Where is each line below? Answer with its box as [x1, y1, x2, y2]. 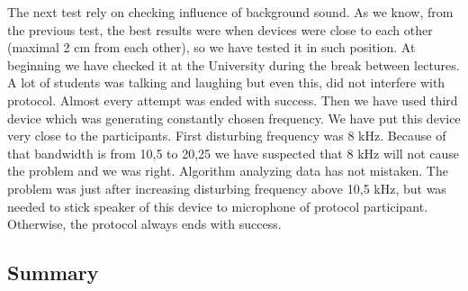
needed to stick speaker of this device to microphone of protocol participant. [7, 196, 428, 215]
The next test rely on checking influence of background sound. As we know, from [7, 3, 454, 21]
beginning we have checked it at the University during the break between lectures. [7, 55, 460, 74]
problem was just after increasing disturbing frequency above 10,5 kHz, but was [7, 178, 446, 197]
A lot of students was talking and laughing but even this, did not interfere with [7, 73, 445, 92]
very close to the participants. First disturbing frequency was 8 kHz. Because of [7, 126, 446, 145]
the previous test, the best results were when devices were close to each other [7, 20, 433, 39]
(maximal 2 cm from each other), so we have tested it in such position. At [7, 38, 416, 57]
